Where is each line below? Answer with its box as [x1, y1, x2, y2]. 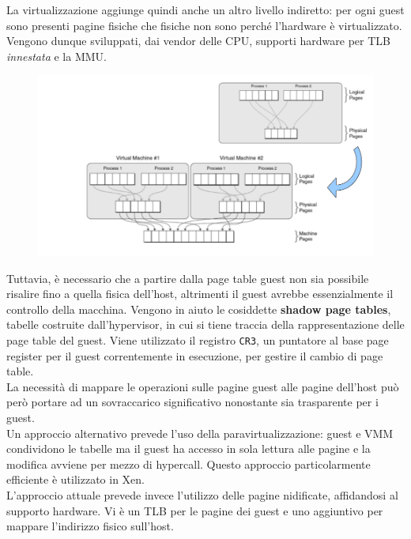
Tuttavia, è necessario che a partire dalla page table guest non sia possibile [6, 269, 369, 286]
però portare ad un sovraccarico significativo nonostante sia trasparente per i [6, 394, 379, 410]
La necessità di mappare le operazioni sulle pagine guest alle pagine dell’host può [6, 378, 399, 394]
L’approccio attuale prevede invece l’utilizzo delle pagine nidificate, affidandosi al [6, 487, 398, 503]
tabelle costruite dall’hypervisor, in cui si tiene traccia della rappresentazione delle [6, 316, 405, 333]
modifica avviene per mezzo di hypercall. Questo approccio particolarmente [6, 455, 371, 472]
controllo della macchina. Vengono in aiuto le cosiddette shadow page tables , [6, 300, 391, 317]
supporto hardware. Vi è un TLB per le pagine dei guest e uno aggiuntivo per [6, 502, 383, 518]
